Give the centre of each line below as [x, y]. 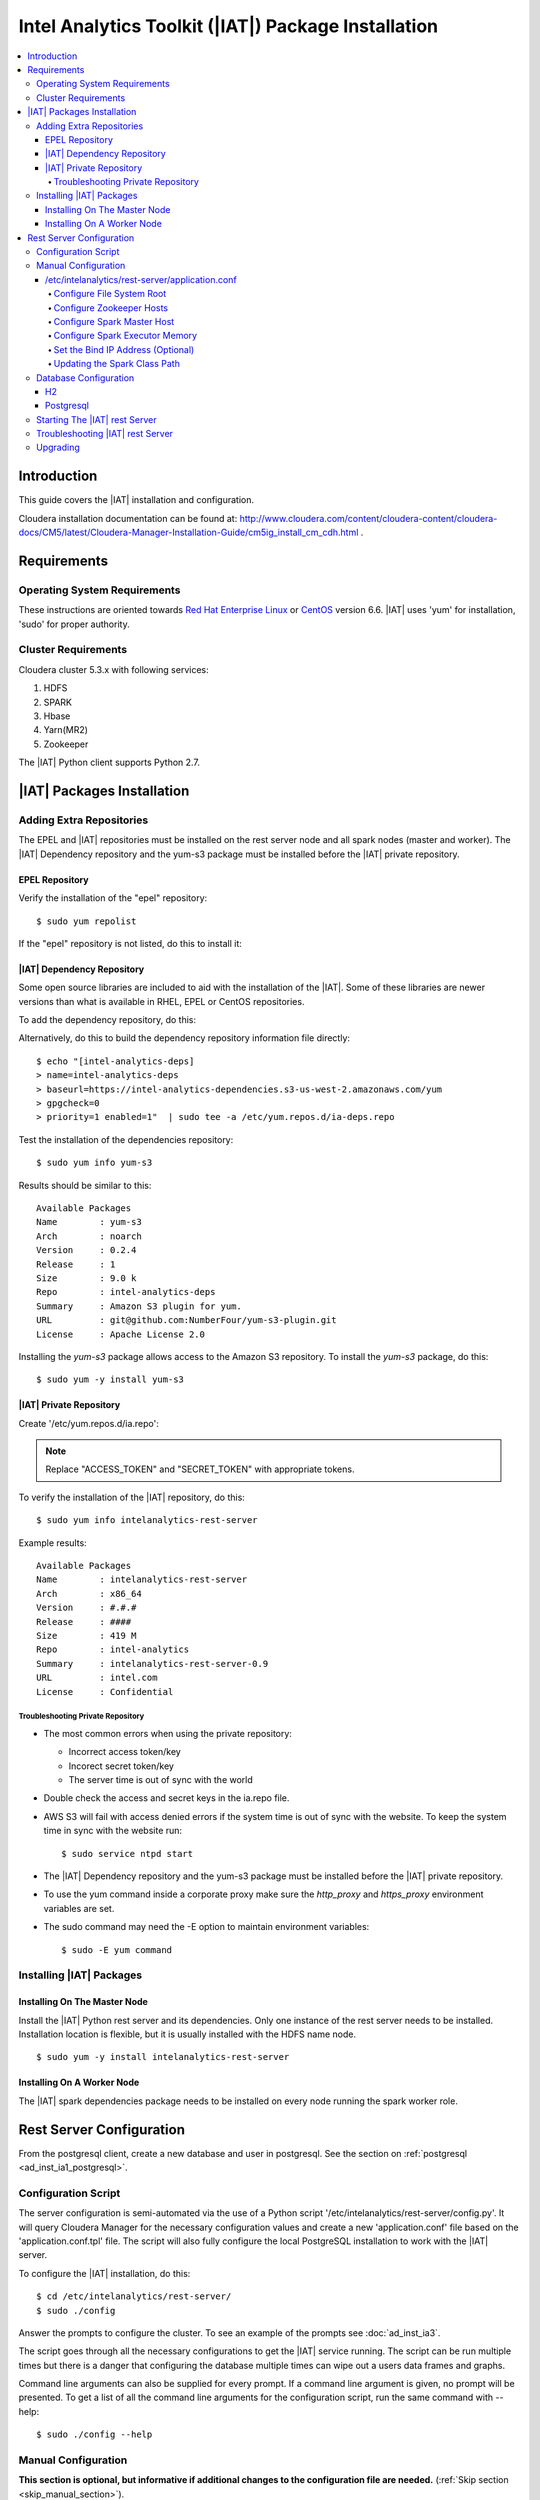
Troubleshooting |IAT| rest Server [105, 434]
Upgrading [58, 447]
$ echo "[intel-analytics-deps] [115, 1061]
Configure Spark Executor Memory [125, 336]
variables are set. [79, 1908]
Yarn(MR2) [66, 730]
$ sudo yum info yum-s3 [94, 1163]
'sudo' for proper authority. [74, 624]
